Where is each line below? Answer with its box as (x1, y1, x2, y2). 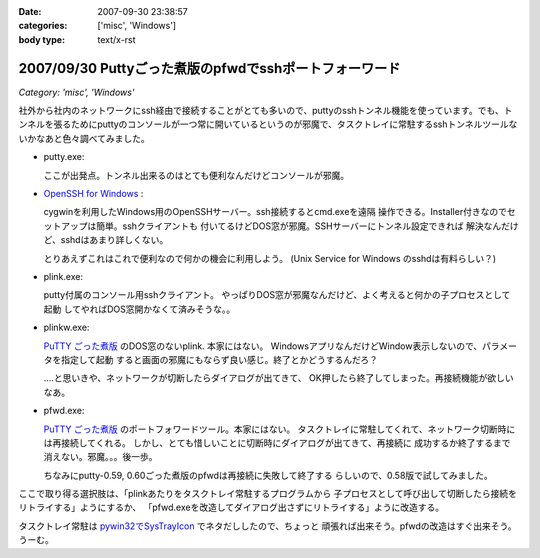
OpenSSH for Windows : (43, 188, 144, 200)
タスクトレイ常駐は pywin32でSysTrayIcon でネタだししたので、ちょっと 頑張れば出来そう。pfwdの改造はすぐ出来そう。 (18, 520, 517, 532)
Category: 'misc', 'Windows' (18, 86, 135, 98)
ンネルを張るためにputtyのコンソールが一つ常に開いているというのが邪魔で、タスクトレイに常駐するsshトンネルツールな (18, 118, 518, 130)
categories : (18, 20, 68, 32)
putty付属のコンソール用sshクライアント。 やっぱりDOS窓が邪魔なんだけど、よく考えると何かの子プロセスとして (43, 289, 511, 301)
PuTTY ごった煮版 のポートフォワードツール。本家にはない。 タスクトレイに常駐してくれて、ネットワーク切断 (43, 423, 499, 435)
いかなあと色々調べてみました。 (18, 132, 150, 144)
